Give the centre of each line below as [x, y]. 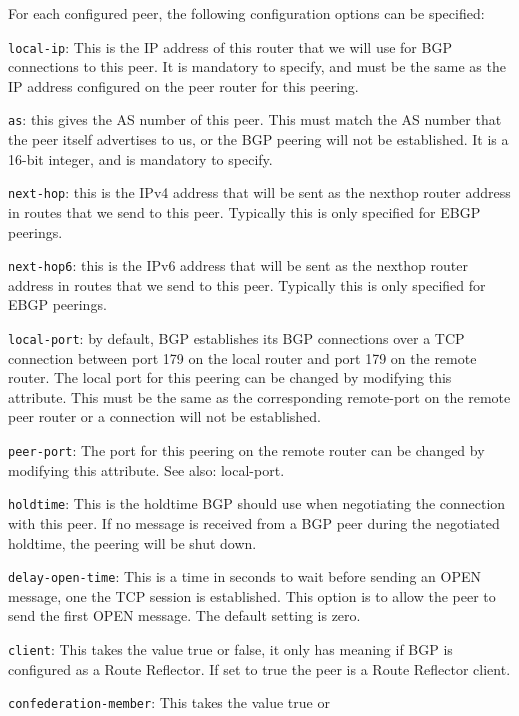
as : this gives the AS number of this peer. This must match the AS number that [255, 119]
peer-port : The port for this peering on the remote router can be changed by [246, 450]
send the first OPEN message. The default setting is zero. [184, 615]
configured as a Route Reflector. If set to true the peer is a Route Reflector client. [259, 668]
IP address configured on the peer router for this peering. [183, 85]
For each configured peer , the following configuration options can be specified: [246, 13]
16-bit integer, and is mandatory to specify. [140, 158]
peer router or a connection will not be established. [164, 416]
